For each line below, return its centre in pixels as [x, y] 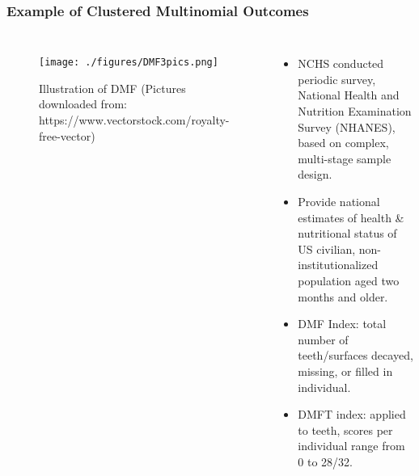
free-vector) [67, 135]
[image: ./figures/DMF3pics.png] [129, 63]
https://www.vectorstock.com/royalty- [134, 120]
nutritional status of [347, 233]
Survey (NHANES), [347, 126]
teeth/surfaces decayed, [356, 355]
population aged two [349, 280]
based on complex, [343, 143]
